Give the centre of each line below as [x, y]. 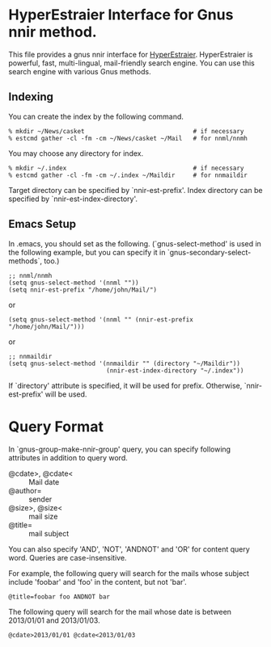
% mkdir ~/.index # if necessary [126, 168]
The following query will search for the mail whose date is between [120, 611]
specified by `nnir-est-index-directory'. [73, 199]
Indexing [31, 97]
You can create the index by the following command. [96, 116]
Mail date [44, 481]
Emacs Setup [42, 224]
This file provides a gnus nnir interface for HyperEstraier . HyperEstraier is [131, 54]
